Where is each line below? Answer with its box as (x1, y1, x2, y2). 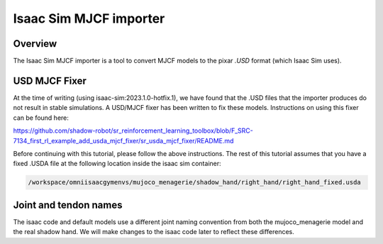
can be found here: (13, 113, 69, 122)
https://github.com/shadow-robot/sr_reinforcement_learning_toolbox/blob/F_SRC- (13, 126, 253, 135)
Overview (13, 38, 57, 50)
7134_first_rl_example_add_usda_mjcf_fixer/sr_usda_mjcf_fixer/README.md (13, 136, 234, 145)
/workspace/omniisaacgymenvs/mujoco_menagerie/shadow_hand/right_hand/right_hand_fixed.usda (28, 178, 361, 187)
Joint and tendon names (13, 199, 123, 211)
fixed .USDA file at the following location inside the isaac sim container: (13, 160, 221, 168)
